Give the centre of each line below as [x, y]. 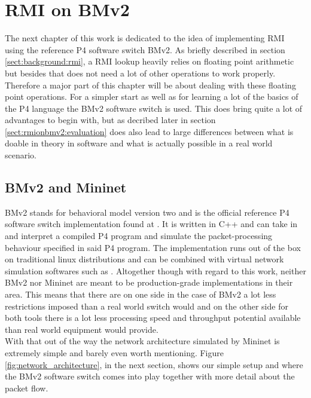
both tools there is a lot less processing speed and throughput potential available [153, 318]
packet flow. [27, 388]
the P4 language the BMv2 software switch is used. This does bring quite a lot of [154, 108]
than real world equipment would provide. [82, 329]
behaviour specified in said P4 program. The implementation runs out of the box [153, 247]
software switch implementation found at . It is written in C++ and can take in [151, 224]
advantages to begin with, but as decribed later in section [110, 120]
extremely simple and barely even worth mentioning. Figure [114, 352]
